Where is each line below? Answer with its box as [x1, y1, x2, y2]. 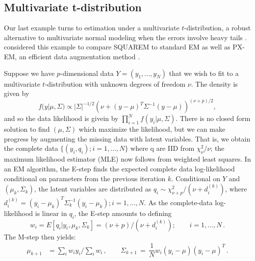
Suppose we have [4, 68, 55, 78]
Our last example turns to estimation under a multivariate [4, 23, 179, 33]
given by [4, 88, 29, 98]
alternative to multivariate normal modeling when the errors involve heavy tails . [4, 32, 247, 42]
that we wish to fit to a [169, 68, 239, 78]
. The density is [191, 78, 238, 89]
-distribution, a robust [184, 23, 251, 33]
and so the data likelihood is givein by [4, 113, 119, 123]
